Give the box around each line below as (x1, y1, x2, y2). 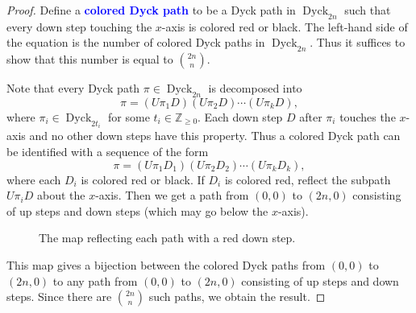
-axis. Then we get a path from (95, 187, 249, 204)
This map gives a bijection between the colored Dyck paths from (6, 256, 326, 273)
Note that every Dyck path (6, 80, 140, 97)
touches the (339, 108, 396, 125)
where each (6, 171, 61, 187)
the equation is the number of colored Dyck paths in (6, 34, 265, 51)
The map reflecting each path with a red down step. (39, 229, 296, 246)
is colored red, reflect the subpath (224, 171, 391, 187)
